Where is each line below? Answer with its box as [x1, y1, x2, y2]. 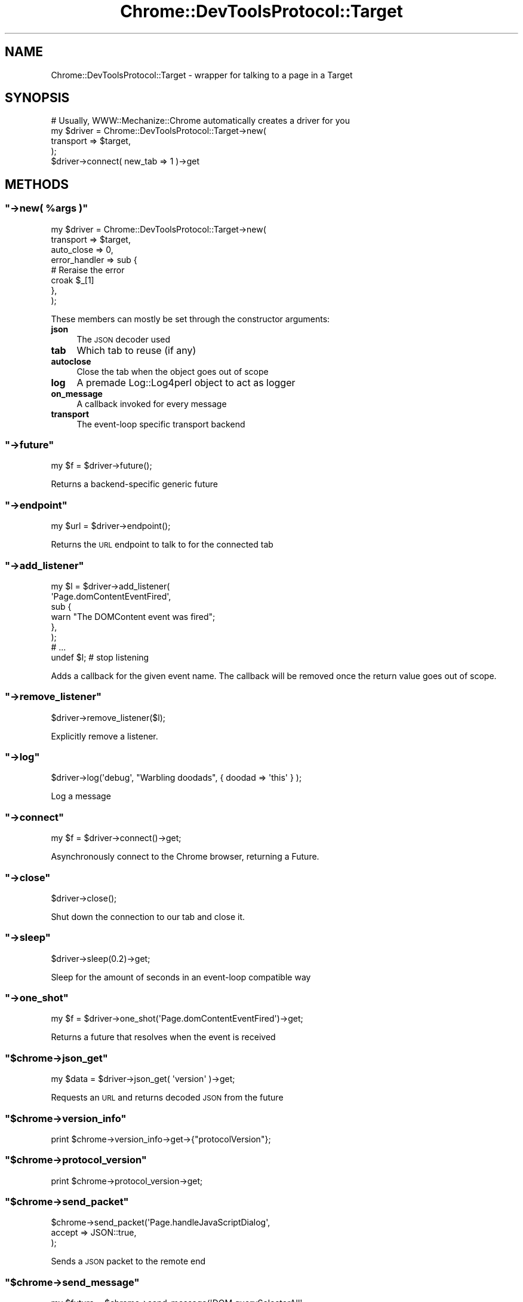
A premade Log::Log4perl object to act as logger [76, 376, 296, 389]
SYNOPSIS [5, 90, 70, 106]
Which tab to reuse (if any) [76, 344, 196, 356]
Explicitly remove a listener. [51, 731, 158, 741]
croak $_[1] [51, 274, 94, 285]
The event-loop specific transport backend [76, 418, 245, 429]
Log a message [51, 791, 111, 802]
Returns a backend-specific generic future [51, 479, 218, 490]
